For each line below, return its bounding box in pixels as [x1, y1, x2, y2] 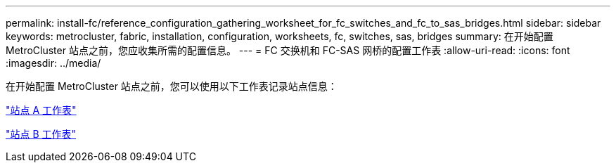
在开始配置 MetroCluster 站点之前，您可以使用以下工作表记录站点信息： [6, 80, 338, 92]
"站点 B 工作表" [6, 128, 77, 140]
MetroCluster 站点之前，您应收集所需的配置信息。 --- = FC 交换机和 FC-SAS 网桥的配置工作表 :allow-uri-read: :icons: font [6, 44, 570, 56]
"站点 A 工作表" [6, 104, 77, 116]
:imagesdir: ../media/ [6, 57, 101, 69]
